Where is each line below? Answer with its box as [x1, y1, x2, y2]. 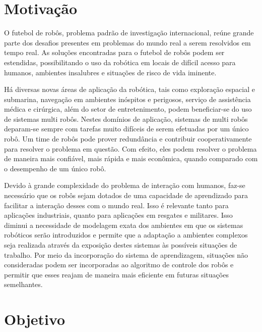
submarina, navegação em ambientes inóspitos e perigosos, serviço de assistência [4, 93, 251, 104]
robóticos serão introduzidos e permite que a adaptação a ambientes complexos [4, 229, 248, 240]
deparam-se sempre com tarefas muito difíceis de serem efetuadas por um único [4, 123, 249, 134]
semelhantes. [4, 279, 43, 290]
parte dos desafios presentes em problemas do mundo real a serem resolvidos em [4, 37, 251, 48]
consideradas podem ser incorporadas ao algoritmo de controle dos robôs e [4, 259, 234, 270]
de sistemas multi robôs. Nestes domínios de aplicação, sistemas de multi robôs [4, 113, 248, 124]
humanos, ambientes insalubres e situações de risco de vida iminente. [4, 67, 217, 77]
